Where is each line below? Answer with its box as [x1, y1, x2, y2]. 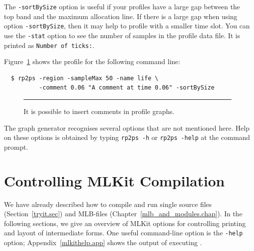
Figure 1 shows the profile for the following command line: [4, 56, 180, 67]
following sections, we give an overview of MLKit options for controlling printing [4, 218, 246, 228]
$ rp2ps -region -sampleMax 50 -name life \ [11, 74, 158, 82]
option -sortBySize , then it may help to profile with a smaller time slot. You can [4, 21, 250, 31]
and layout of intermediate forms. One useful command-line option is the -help [4, 228, 243, 238]
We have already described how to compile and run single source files [4, 199, 212, 209]
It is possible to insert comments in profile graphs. [24, 106, 175, 116]
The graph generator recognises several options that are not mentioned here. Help [4, 122, 250, 133]
